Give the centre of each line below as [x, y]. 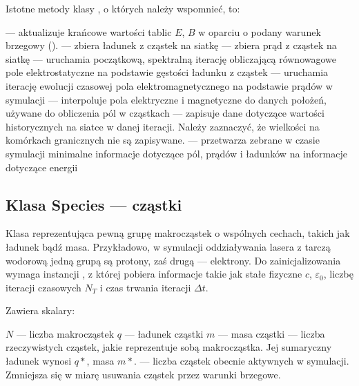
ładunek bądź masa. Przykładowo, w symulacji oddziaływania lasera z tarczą [168, 246]
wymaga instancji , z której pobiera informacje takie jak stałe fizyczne [154, 274]
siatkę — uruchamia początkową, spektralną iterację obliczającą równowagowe [171, 58]
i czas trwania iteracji [145, 287]
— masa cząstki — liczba [272, 333]
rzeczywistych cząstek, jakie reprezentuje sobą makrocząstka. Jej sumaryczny [169, 347]
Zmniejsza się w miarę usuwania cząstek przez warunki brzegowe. [143, 374]
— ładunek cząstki [164, 333]
